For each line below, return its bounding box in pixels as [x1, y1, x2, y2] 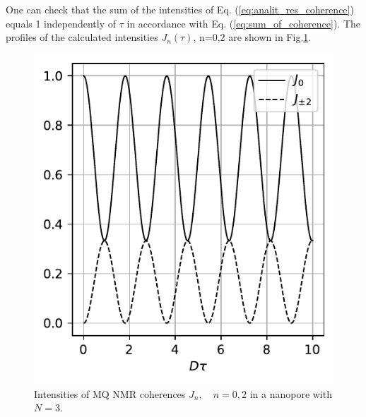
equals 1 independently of [6, 16, 117, 30]
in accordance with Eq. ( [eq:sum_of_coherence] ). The [126, 16, 361, 30]
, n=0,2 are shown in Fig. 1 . [193, 30, 312, 44]
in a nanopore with [249, 386, 332, 401]
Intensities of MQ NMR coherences [34, 386, 186, 401]
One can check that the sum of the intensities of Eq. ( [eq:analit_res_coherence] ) [6, 2, 354, 16]
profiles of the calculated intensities [6, 30, 158, 44]
